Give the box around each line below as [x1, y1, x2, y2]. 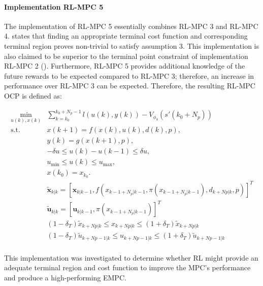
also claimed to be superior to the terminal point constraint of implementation [4, 50, 248, 61]
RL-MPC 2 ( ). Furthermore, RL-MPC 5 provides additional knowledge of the [4, 60, 245, 71]
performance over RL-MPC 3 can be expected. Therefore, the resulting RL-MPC [4, 80, 255, 91]
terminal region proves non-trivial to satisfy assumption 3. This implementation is [4, 40, 259, 51]
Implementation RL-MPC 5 [4, 1, 104, 12]
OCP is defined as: [4, 90, 62, 101]
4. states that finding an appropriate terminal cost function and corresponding [4, 30, 248, 41]
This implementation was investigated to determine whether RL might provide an [4, 252, 258, 263]
